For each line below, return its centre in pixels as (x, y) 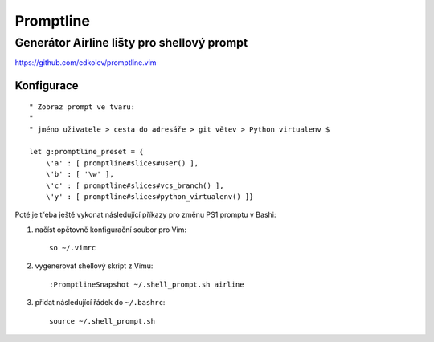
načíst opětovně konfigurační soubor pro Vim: (111, 230)
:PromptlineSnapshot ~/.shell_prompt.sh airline (147, 284)
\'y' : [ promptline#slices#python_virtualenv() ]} (149, 196)
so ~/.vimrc (73, 248)
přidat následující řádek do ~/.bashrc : (100, 303)
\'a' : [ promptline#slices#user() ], (122, 163)
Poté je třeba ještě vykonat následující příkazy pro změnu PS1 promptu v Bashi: (145, 215)
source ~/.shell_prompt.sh (102, 321)
